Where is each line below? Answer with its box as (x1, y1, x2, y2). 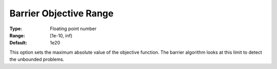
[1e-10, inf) (50, 32, 73, 38)
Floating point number (50, 26, 97, 32)
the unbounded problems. (9, 56, 65, 62)
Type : (9, 26, 23, 32)
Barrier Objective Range (9, 8, 114, 19)
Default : (9, 40, 28, 46)
